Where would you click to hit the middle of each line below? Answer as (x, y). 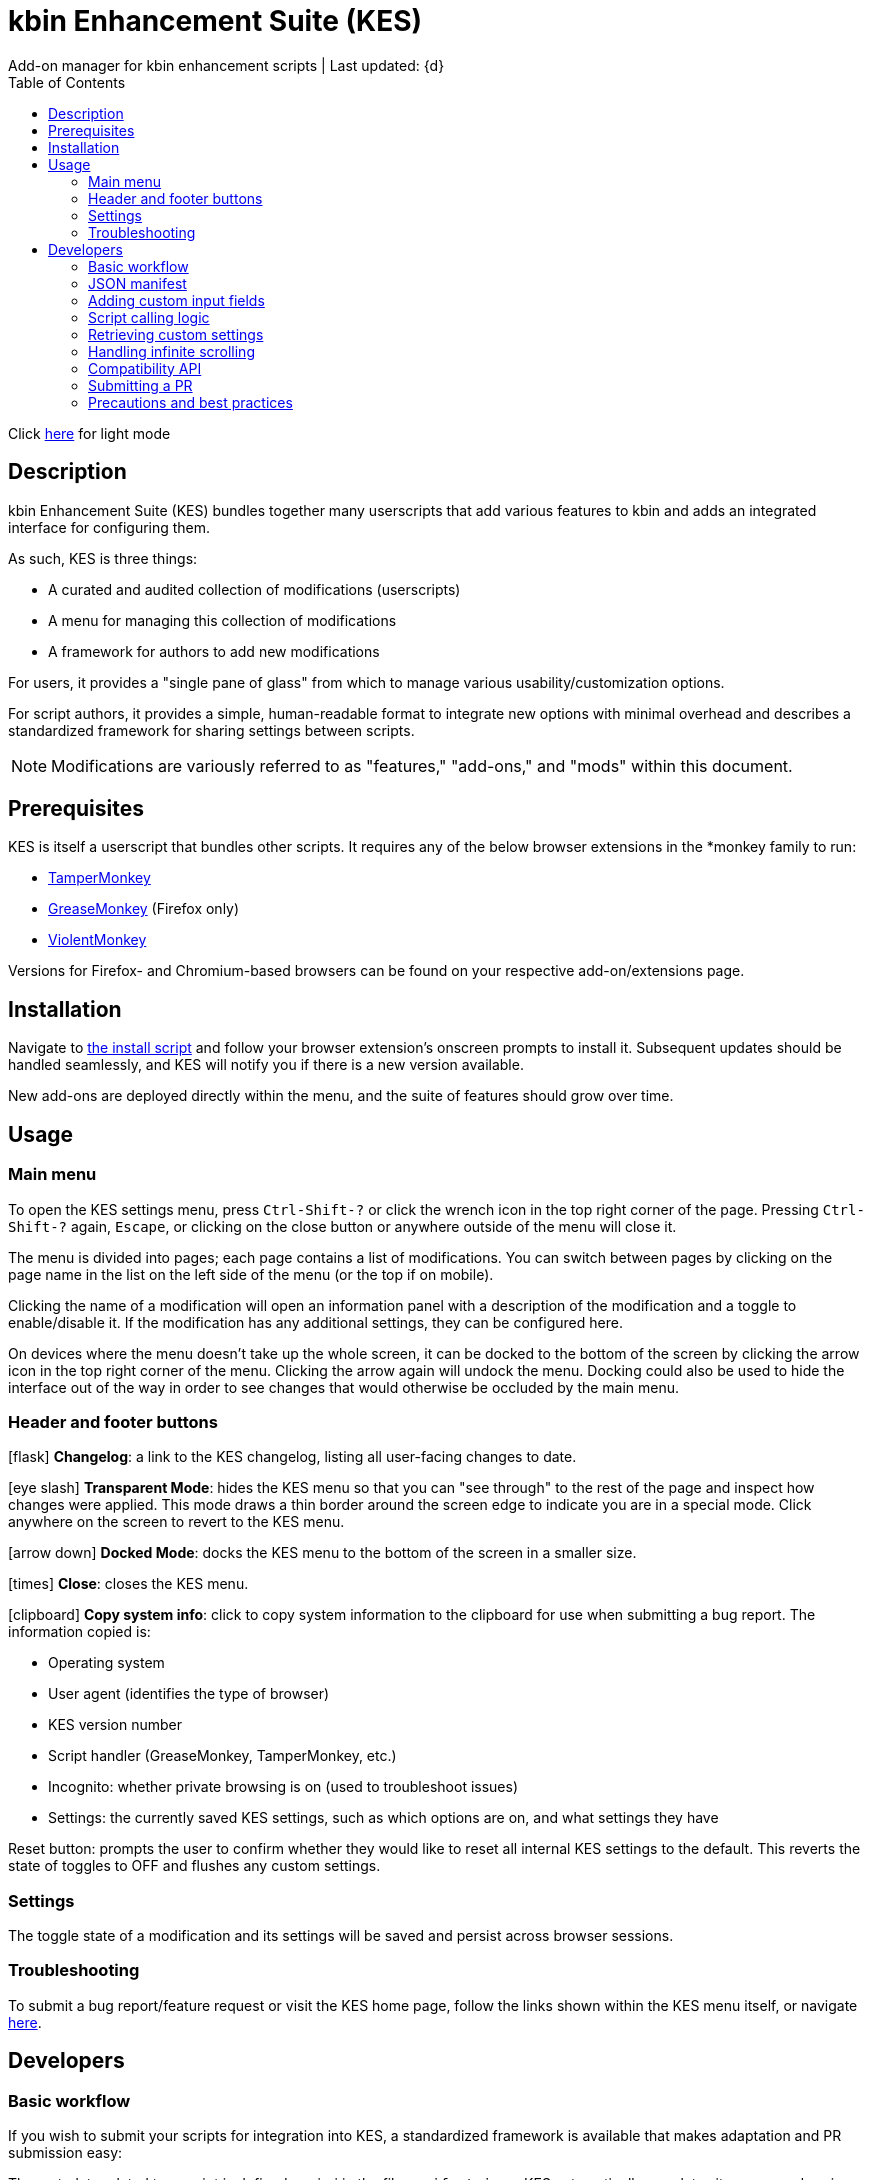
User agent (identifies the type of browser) (189, 1694)
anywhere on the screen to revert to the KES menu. (176, 1522)
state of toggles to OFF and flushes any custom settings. (194, 1866)
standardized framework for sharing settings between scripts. (211, 730)
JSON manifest (137, 283)
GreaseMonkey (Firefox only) (144, 909)
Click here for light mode (89, 433)
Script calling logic (149, 317)
